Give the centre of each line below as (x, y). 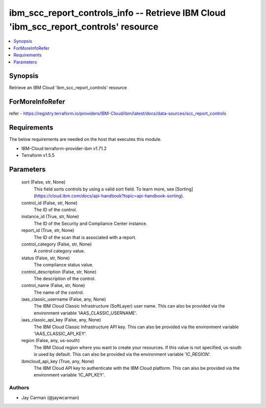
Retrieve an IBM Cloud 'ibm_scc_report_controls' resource (68, 88)
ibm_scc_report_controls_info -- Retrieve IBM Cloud (117, 13)
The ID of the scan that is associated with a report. (85, 237)
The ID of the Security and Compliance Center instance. (91, 223)
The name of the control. (59, 292)
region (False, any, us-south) (50, 341)
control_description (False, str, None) (59, 272)
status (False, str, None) (46, 258)
